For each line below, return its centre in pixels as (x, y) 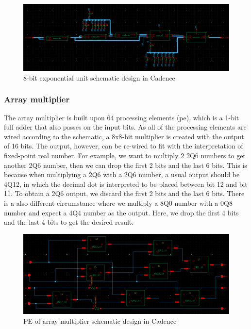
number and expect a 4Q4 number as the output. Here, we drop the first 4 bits (121, 212)
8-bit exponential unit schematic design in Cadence (99, 77)
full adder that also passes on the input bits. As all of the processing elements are (125, 127)
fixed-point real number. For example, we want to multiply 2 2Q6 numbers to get (125, 156)
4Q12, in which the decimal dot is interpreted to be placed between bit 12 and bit (126, 184)
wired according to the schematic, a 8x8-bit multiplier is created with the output (124, 136)
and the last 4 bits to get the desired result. (69, 222)
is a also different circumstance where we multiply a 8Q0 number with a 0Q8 (118, 203)
